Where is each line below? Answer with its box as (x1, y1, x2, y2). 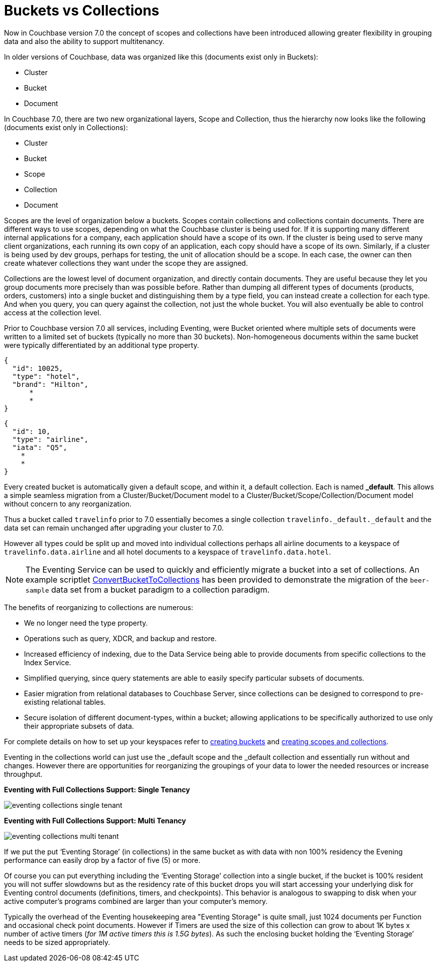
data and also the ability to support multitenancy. (4, 37, 164, 46)
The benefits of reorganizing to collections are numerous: (4, 603, 193, 612)
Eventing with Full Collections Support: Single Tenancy (4, 785, 190, 794)
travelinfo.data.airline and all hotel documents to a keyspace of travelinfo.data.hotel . (4, 547, 331, 556)
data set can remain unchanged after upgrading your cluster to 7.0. (4, 523, 224, 532)
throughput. (4, 769, 42, 778)
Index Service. (24, 658, 71, 667)
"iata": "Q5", (12, 443, 67, 451)
